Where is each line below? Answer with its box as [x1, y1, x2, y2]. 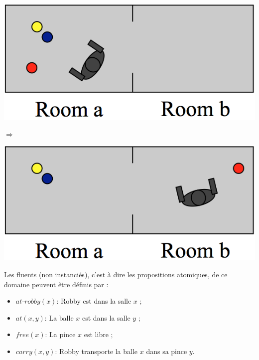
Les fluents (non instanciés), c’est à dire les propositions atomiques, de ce [4, 269, 228, 280]
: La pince [45, 329, 76, 340]
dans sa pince [146, 346, 187, 357]
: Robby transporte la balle [55, 346, 138, 357]
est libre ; [84, 329, 113, 340]
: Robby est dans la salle [56, 296, 131, 306]
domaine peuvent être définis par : [4, 279, 109, 289]
